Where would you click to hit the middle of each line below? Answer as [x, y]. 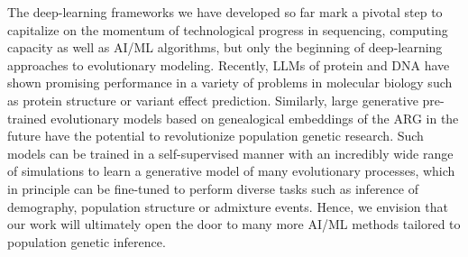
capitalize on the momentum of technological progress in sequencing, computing [228, 29]
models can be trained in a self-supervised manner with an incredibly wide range [230, 153]
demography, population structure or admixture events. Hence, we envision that [228, 206]
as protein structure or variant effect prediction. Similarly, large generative [213, 100]
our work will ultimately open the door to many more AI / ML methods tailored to [234, 224]
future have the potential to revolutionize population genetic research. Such [216, 136]
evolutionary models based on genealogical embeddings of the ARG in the [255, 118]
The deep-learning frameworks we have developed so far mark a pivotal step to [225, 12]
